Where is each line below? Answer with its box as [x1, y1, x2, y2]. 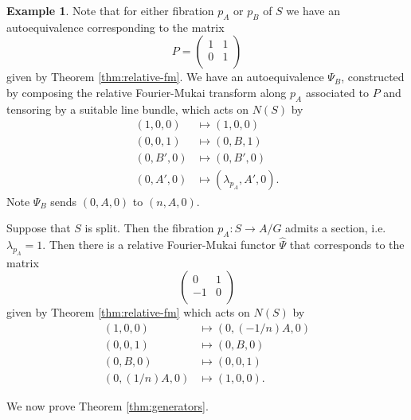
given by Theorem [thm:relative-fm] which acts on [6, 304, 250, 321]
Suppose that [6, 220, 71, 236]
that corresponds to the [289, 236, 405, 253]
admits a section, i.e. [285, 220, 386, 236]
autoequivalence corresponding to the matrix [6, 18, 225, 35]
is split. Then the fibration [84, 220, 214, 236]
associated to [305, 84, 369, 100]
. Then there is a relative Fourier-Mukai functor [42, 236, 276, 253]
